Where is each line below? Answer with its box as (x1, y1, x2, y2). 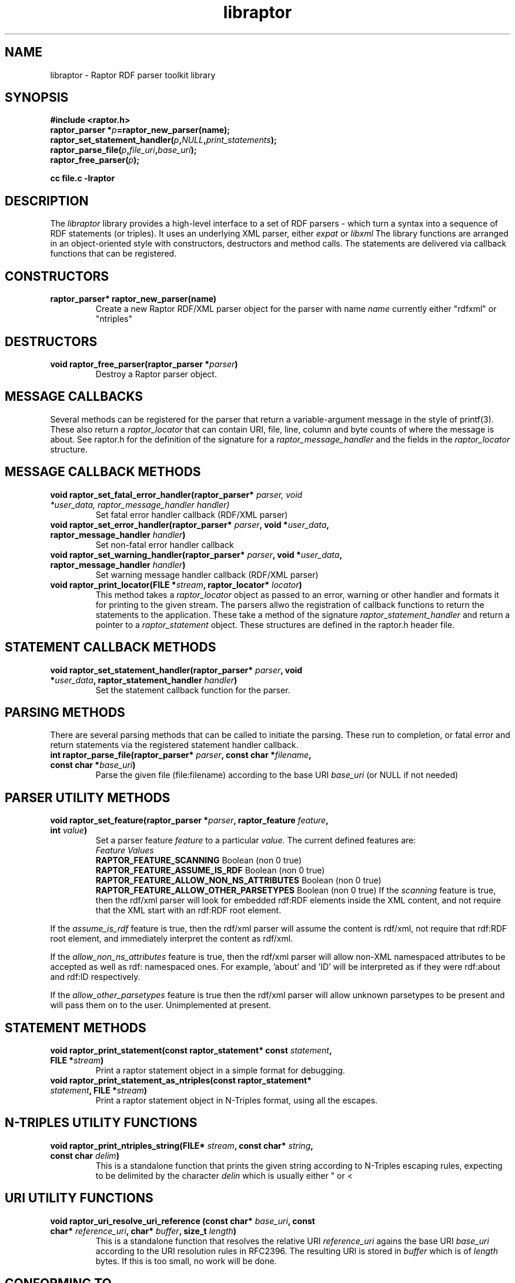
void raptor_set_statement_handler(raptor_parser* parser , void (50, 664, 303, 675)
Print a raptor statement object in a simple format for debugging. (95, 1065, 345, 1076)
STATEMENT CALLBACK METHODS (5, 640, 216, 655)
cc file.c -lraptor (50, 173, 115, 184)
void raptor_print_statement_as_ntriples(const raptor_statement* (50, 1075, 312, 1086)
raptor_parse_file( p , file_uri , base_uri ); (50, 145, 197, 155)
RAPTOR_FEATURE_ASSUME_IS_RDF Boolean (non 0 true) (95, 865, 325, 876)
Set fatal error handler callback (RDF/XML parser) (95, 509, 288, 520)
